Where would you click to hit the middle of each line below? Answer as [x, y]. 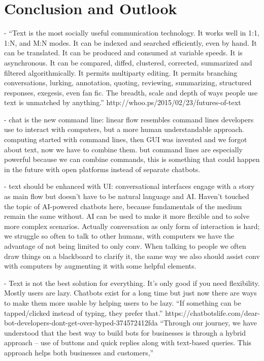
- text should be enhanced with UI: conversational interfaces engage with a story [129, 186]
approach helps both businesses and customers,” [79, 352]
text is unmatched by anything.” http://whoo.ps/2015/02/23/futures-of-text [123, 102]
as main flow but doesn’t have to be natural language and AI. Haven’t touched [127, 196]
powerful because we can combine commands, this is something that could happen [132, 159]
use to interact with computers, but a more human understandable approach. [124, 129]
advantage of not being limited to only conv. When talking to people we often [125, 246]
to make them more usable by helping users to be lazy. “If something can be [123, 302]
